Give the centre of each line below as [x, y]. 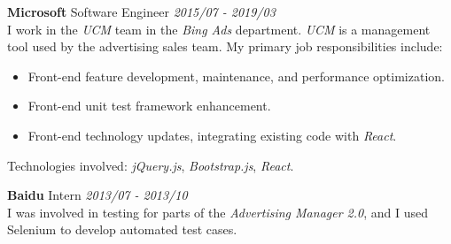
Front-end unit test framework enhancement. [149, 106]
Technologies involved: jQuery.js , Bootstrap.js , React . [151, 165]
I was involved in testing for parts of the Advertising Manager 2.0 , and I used [218, 212]
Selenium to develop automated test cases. [122, 229]
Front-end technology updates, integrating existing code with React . [212, 135]
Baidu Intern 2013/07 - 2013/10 [97, 195]
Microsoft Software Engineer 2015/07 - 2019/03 [141, 11]
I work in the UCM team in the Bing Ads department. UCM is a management [219, 29]
